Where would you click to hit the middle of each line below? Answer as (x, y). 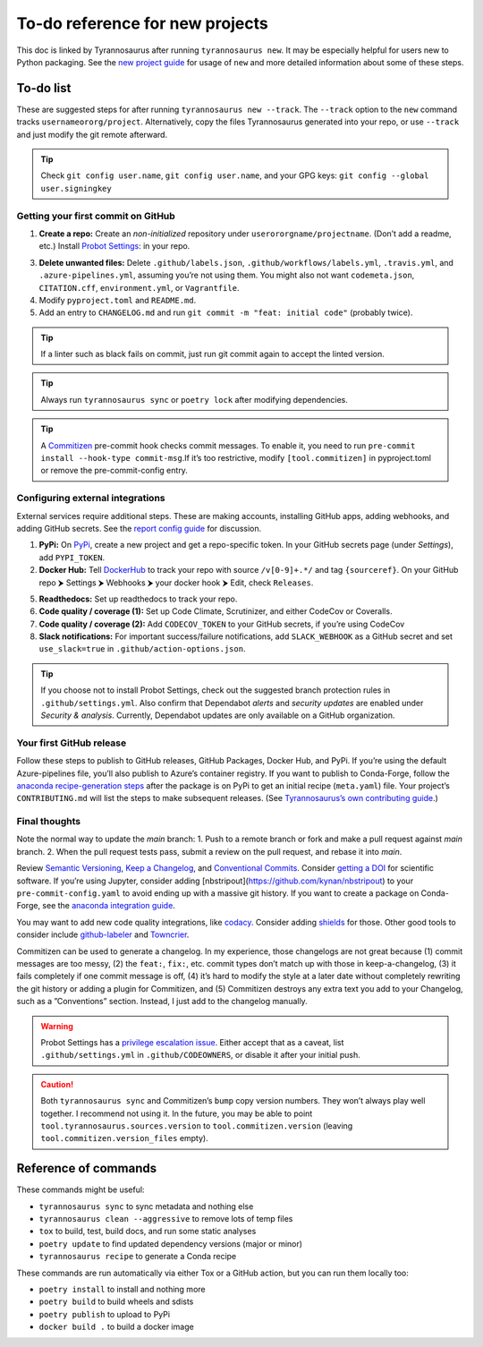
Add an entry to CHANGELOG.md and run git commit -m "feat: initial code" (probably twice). (226, 312)
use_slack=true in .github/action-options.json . (142, 649)
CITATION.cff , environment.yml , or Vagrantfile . (139, 287)
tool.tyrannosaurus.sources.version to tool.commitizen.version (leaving (197, 1125)
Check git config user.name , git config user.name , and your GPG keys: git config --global (235, 175)
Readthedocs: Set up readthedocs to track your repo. (138, 599)
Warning (57, 1026)
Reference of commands (86, 1168)
